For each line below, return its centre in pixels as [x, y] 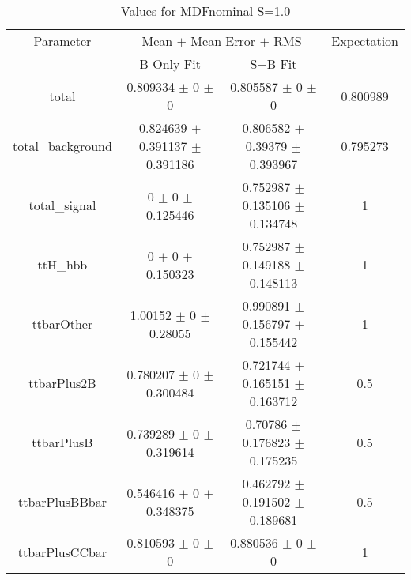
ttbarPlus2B [62, 383]
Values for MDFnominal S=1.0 [205, 11]
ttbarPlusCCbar [62, 552]
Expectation [365, 41]
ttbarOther [62, 324]
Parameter [62, 41]
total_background [62, 146]
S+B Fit [273, 64]
